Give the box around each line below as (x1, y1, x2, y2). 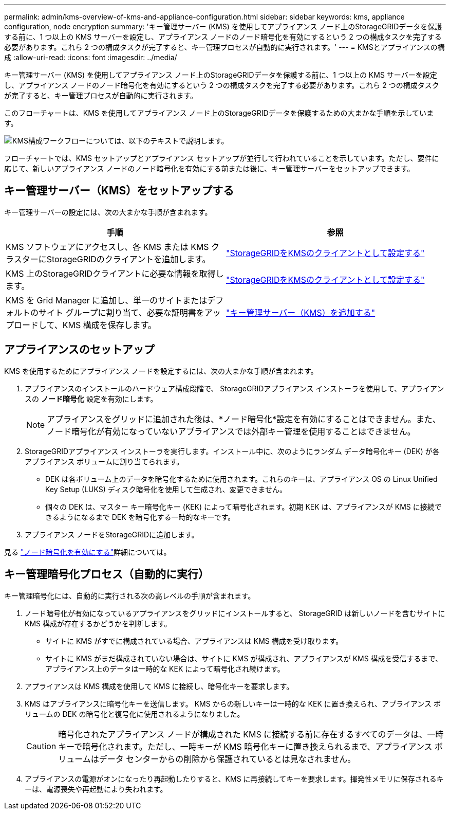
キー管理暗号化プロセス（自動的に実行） (4, 568, 209, 581)
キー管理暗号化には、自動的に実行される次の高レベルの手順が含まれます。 (4, 591, 255, 600)
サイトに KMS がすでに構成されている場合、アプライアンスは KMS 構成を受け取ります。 (45, 636, 343, 645)
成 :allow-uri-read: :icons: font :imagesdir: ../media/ (4, 53, 177, 62)
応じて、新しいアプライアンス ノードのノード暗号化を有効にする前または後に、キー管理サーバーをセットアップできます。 (4, 164, 415, 173)
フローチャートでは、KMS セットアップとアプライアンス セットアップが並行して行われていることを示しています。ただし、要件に (4, 154, 439, 162)
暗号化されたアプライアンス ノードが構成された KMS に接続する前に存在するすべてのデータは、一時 (58, 729, 444, 739)
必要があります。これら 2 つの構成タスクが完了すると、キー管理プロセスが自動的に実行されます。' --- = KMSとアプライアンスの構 (4, 43, 445, 51)
